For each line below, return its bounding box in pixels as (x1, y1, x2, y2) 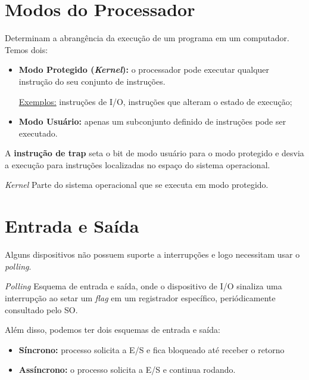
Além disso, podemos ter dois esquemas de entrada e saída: (5, 323, 220, 336)
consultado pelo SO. (5, 303, 78, 316)
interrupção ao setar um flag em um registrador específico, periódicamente (5, 291, 276, 304)
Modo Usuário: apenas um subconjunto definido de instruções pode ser (18, 115, 286, 128)
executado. (18, 126, 58, 139)
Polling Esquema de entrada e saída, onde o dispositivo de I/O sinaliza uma (5, 280, 282, 292)
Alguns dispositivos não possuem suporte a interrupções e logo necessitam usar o (5, 248, 300, 261)
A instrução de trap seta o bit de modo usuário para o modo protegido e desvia (5, 147, 304, 159)
